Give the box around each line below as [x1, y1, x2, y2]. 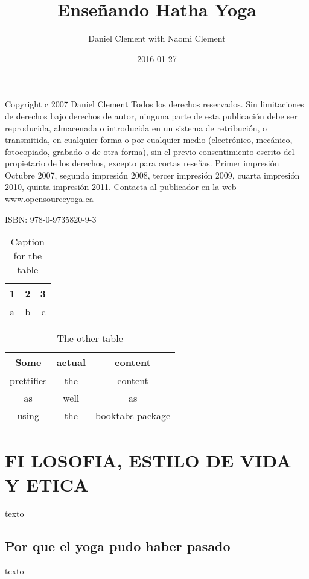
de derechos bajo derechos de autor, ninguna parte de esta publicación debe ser [5, 109, 298, 122]
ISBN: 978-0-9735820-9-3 [5, 212, 97, 225]
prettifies [10, 373, 47, 388]
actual [56, 355, 86, 370]
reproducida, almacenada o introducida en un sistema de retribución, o [5, 121, 267, 134]
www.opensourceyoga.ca [5, 192, 94, 205]
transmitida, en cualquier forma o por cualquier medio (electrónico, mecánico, [5, 133, 293, 146]
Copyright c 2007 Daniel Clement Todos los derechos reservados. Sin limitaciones [5, 98, 304, 110]
